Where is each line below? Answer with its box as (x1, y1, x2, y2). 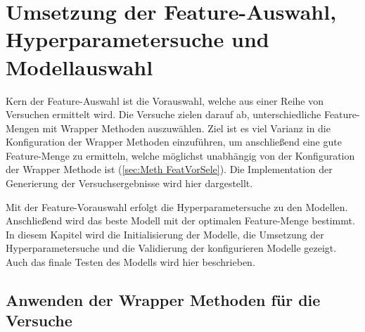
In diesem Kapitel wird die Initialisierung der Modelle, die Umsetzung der (6, 226, 324, 241)
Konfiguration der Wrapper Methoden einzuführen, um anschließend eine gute (6, 134, 342, 149)
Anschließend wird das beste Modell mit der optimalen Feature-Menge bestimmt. (6, 213, 355, 228)
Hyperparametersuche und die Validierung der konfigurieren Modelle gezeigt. (6, 241, 337, 255)
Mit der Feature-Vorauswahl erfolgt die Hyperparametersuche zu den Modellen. (6, 199, 348, 214)
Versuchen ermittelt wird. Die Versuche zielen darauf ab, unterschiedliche (6, 107, 321, 122)
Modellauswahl (6, 52, 153, 81)
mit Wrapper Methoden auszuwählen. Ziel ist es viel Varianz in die (42, 120, 331, 135)
